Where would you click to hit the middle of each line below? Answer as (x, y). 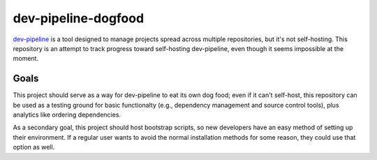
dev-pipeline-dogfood (79, 18)
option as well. (34, 147)
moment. (25, 59)
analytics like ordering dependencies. (67, 115)
